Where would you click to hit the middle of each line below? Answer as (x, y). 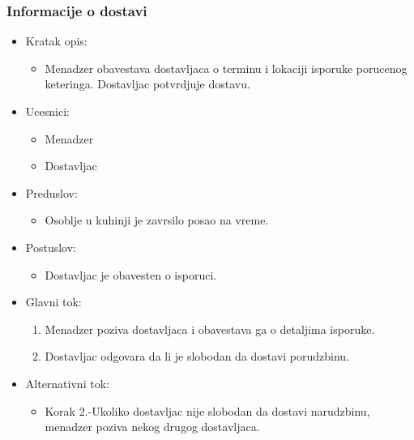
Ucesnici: (47, 111)
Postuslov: (51, 247)
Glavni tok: (53, 302)
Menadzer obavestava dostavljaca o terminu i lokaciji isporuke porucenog (226, 68)
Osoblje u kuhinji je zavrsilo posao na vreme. (157, 220)
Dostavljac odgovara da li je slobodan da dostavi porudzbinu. (197, 356)
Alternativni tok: (67, 383)
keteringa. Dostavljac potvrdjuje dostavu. (147, 84)
